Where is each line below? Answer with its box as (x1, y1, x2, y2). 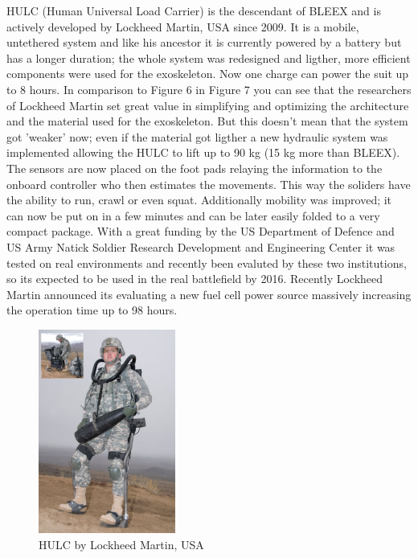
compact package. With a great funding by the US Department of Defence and (6, 223, 395, 240)
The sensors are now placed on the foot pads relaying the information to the (6, 159, 383, 176)
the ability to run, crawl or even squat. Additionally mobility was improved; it (6, 191, 392, 208)
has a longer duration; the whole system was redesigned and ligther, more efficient (6, 49, 411, 66)
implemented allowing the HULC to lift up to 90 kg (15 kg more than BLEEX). (6, 144, 400, 161)
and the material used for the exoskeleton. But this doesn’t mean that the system (6, 113, 408, 129)
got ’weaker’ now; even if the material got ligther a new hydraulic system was (6, 128, 388, 145)
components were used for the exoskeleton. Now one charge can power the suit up (6, 65, 409, 82)
